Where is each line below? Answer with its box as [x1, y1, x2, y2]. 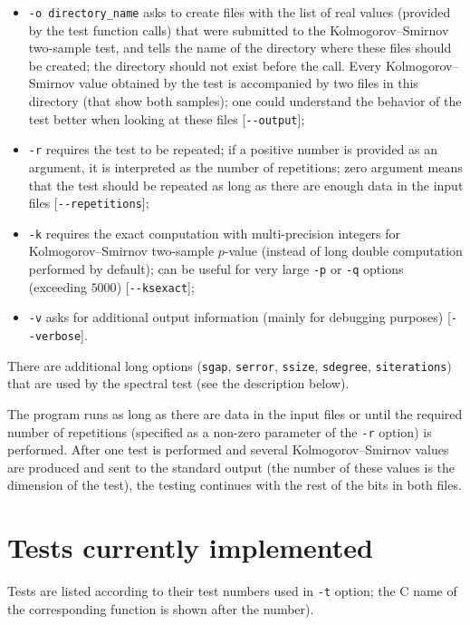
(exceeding [28, 277, 87, 296]
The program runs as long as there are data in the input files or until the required [7, 404, 463, 423]
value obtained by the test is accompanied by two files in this [79, 73, 418, 93]
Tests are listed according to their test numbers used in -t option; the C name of [7, 581, 457, 601]
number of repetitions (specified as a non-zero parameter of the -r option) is [7, 422, 432, 441]
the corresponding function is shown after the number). [7, 599, 314, 618]
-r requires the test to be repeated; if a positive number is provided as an [28, 140, 438, 159]
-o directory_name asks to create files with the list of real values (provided [28, 3, 451, 21]
